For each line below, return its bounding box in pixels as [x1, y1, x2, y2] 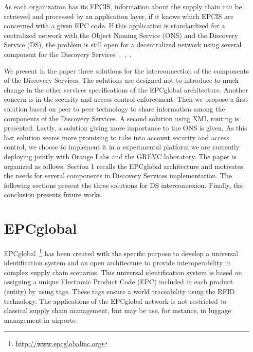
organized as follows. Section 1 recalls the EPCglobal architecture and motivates [4, 161, 243, 171]
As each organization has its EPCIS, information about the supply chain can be [4, 1, 242, 11]
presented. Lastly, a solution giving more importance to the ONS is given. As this [4, 123, 247, 133]
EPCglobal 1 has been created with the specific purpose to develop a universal [4, 247, 238, 258]
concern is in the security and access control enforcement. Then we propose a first [4, 94, 248, 104]
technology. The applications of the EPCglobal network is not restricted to [4, 296, 226, 306]
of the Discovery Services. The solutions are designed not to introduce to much [4, 75, 239, 85]
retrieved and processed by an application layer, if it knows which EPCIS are [4, 11, 234, 21]
